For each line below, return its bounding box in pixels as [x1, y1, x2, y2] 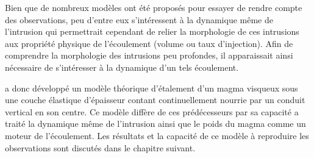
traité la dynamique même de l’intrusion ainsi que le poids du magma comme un [5, 117, 306, 130]
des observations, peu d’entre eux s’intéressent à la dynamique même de [5, 13, 273, 26]
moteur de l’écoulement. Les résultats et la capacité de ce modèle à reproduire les [5, 129, 309, 142]
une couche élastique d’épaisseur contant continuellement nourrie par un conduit [5, 93, 305, 106]
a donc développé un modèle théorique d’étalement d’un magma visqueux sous [5, 81, 298, 94]
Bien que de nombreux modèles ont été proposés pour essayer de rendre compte [5, 1, 302, 13]
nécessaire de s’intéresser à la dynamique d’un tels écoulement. [5, 60, 239, 73]
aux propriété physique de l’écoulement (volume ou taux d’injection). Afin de [5, 37, 293, 49]
